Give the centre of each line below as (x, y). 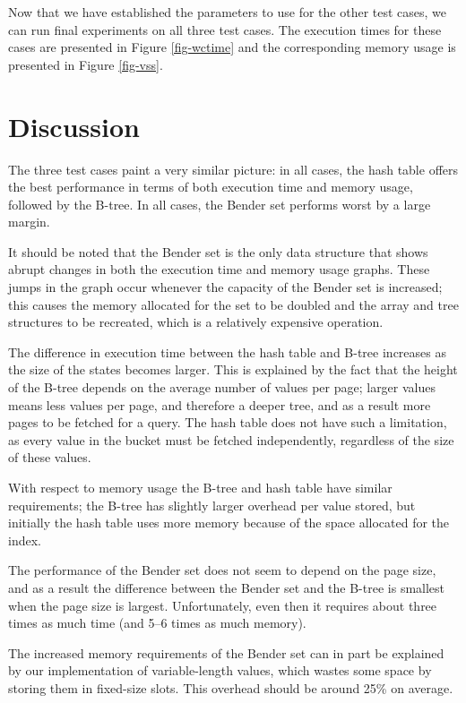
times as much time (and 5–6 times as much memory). (157, 623)
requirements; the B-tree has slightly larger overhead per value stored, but (212, 505)
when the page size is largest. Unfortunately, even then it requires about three (223, 605)
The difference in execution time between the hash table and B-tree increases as (227, 351)
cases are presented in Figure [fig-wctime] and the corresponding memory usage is (232, 47)
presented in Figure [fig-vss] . (86, 64)
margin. (29, 222)
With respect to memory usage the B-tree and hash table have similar (200, 487)
